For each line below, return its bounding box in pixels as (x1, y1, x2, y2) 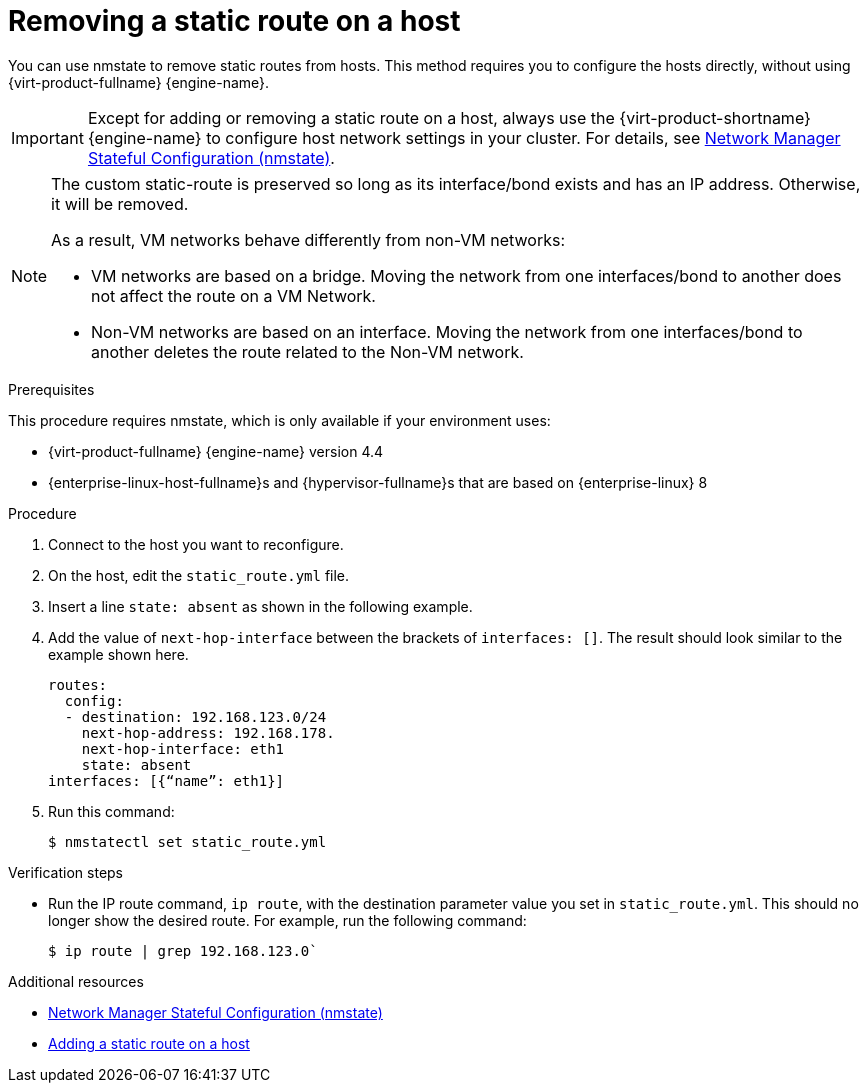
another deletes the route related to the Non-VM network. (91, 341, 524, 362)
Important (11, 127, 84, 148)
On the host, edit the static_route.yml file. (48, 566, 350, 584)
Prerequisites (8, 380, 95, 398)
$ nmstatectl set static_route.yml (48, 833, 327, 850)
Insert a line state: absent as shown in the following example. (48, 597, 473, 615)
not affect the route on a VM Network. (91, 285, 376, 306)
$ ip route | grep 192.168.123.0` (48, 942, 318, 959)
